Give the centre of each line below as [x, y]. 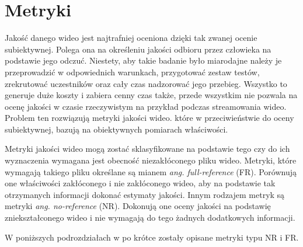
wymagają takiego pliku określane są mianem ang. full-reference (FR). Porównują [151, 171]
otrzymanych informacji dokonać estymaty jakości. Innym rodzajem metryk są [145, 194]
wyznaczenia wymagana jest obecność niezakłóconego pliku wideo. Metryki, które [151, 160]
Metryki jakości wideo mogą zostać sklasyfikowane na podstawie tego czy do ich [147, 149]
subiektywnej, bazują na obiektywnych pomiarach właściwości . [116, 129]
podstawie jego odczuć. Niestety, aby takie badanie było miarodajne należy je [143, 60]
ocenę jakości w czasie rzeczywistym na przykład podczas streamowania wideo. [146, 106]
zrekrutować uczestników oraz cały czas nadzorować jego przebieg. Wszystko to [146, 83]
